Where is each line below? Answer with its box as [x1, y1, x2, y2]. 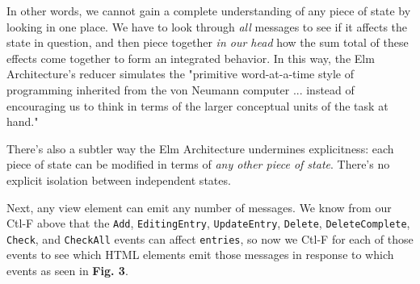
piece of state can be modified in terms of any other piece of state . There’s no [6, 156, 390, 173]
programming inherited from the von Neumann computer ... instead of [6, 81, 355, 98]
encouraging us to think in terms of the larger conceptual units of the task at [6, 97, 388, 114]
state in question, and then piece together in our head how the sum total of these [6, 34, 409, 51]
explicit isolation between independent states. [6, 171, 231, 188]
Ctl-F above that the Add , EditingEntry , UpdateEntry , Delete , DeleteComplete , [6, 215, 410, 232]
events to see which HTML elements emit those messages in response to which [6, 246, 394, 263]
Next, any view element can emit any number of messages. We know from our [6, 198, 392, 215]
